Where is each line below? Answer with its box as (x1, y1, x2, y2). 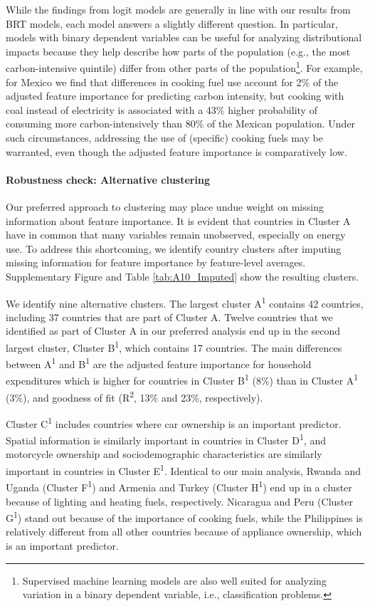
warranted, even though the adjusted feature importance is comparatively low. (6, 144, 347, 159)
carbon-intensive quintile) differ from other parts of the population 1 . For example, (6, 58, 363, 75)
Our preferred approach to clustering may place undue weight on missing (6, 199, 324, 214)
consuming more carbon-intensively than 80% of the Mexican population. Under (6, 116, 356, 131)
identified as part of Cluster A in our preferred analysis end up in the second (6, 323, 341, 338)
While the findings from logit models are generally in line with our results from (6, 2, 351, 16)
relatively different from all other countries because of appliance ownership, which (6, 524, 362, 539)
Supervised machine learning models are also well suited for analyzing (22, 573, 327, 587)
